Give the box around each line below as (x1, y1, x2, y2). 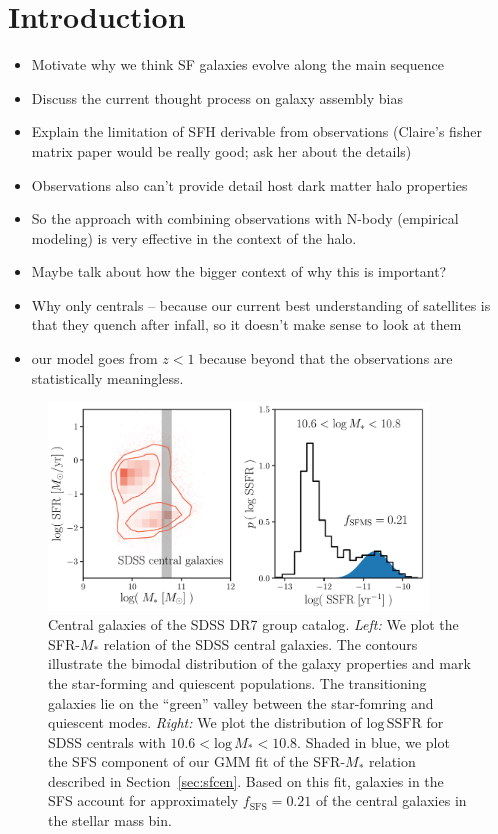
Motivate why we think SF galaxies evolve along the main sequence (31, 54, 444, 75)
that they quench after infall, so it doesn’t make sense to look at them (31, 314, 462, 335)
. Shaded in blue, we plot (297, 731, 450, 752)
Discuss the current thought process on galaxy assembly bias (31, 87, 403, 108)
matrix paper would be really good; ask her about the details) (31, 140, 412, 161)
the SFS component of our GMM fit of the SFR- (48, 751, 346, 772)
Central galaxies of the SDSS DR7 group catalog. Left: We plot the (48, 614, 459, 635)
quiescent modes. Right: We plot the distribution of (48, 712, 362, 733)
